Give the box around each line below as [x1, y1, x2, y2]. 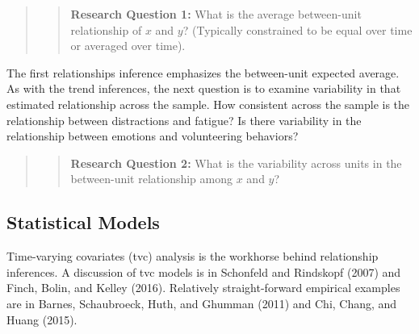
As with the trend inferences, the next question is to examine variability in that [6, 80, 401, 97]
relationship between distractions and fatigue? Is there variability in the [6, 111, 362, 128]
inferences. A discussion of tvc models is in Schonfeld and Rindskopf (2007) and [6, 263, 401, 280]
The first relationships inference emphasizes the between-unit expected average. [6, 64, 400, 81]
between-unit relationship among [70, 170, 233, 187]
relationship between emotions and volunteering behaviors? [6, 127, 299, 144]
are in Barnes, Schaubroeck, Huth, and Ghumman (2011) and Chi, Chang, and [6, 294, 397, 311]
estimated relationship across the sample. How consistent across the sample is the [6, 95, 410, 112]
